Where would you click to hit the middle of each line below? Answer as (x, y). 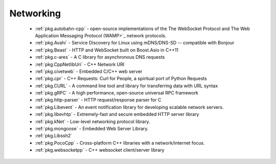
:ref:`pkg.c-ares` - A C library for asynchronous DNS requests (100, 57)
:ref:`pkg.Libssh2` (54, 136)
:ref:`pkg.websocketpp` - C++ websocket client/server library (100, 150)
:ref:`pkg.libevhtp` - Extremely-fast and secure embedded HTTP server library (117, 114)
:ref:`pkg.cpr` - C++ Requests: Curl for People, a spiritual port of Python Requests (121, 79)
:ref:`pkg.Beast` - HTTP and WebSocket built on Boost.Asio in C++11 (107, 50)
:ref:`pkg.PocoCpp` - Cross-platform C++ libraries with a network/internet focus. (120, 143)
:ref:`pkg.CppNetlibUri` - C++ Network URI (80, 64)
